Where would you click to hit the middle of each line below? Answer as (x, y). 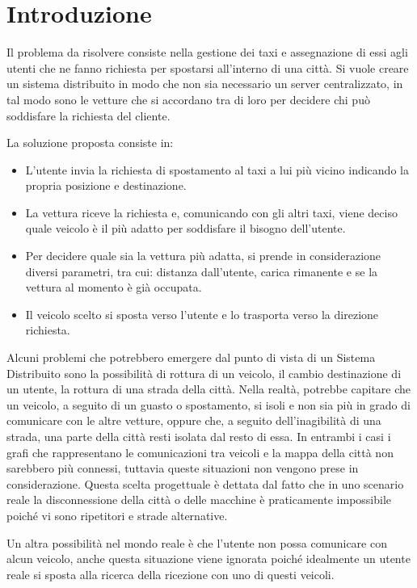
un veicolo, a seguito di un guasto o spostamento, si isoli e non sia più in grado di (208, 404)
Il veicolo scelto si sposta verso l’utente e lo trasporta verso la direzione (202, 314)
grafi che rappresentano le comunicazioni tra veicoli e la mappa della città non (200, 452)
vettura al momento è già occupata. (114, 287)
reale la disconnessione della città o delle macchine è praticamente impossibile (199, 500)
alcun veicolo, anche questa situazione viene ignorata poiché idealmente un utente (208, 559)
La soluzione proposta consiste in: (90, 143)
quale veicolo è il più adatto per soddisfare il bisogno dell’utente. (185, 228)
